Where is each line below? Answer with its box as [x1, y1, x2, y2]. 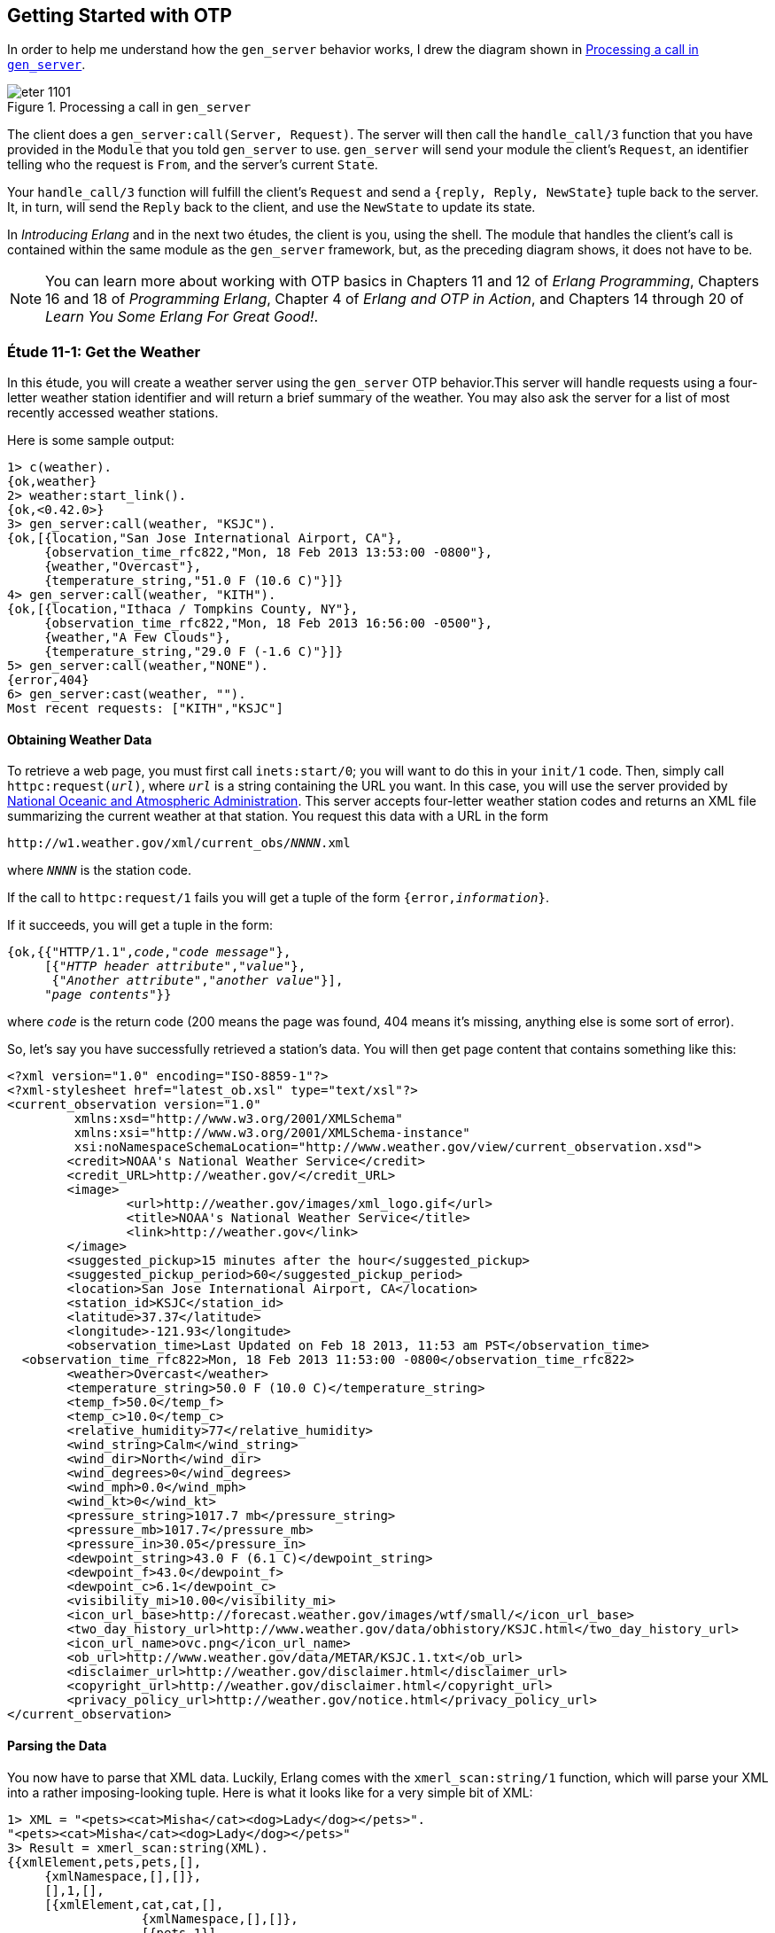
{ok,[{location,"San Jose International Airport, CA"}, [7, 531, 403, 546]
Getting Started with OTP [7, 4, 232, 27]
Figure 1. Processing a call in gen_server [7, 99, 252, 115]
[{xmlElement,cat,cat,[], [44, 1897, 224, 1912]
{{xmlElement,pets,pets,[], [7, 1854, 202, 1869]
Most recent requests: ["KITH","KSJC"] [7, 701, 283, 716]
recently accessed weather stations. [7, 405, 219, 421]
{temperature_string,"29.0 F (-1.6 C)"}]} [44, 644, 344, 659]
